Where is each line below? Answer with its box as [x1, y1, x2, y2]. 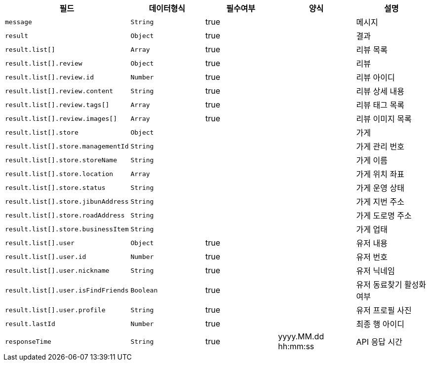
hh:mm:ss [278, 341, 314, 351]
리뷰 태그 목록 [356, 100, 404, 110]
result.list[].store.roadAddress [5, 211, 125, 219]
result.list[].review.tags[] [5, 101, 110, 109]
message [5, 18, 32, 26]
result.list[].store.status [5, 183, 106, 191]
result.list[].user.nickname [5, 266, 110, 274]
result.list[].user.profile [5, 306, 106, 314]
